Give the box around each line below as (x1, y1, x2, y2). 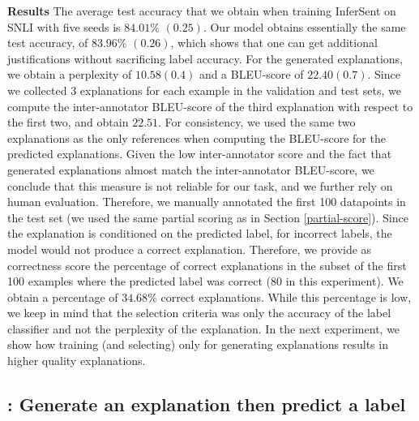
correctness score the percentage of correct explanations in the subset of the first (7, 256, 407, 273)
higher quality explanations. (7, 352, 146, 369)
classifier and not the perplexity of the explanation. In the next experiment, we (7, 320, 400, 337)
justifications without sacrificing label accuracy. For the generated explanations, (7, 49, 403, 67)
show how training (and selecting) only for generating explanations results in (7, 336, 388, 353)
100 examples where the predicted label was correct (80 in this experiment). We (7, 273, 404, 290)
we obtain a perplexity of (7, 66, 132, 83)
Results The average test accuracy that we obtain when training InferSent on (7, 2, 396, 19)
